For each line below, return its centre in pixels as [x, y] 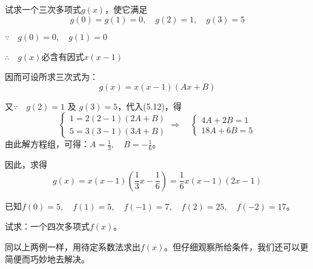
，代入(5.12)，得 [150, 106]
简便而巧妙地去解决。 [47, 258]
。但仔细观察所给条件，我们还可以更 [236, 246]
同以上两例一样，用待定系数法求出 [73, 246]
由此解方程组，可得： [47, 144]
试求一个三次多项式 [43, 9]
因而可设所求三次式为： [51, 77]
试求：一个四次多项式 [47, 226]
